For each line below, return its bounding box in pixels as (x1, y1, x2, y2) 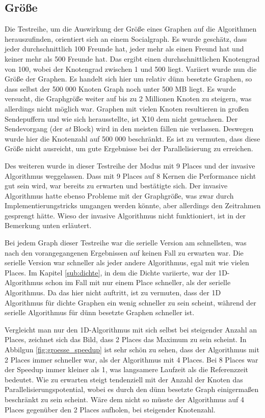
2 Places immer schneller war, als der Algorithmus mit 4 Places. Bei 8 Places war (5, 354, 258, 365)
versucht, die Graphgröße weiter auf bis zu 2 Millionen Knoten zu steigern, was (5, 93, 252, 104)
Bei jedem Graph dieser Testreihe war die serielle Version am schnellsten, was (5, 237, 247, 248)
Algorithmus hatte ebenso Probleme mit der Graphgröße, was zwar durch (5, 190, 234, 201)
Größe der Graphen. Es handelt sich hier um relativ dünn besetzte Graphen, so (5, 73, 252, 84)
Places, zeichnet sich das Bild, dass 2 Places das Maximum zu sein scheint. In (5, 334, 247, 345)
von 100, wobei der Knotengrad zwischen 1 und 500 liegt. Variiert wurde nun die (5, 63, 257, 74)
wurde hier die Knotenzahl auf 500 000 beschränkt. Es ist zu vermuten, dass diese (5, 133, 260, 144)
